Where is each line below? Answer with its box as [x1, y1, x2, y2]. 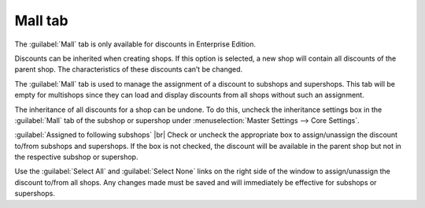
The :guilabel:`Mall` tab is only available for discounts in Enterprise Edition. [14, 39, 256, 49]
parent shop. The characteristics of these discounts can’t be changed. [14, 65, 243, 74]
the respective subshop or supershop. [14, 152, 139, 162]
